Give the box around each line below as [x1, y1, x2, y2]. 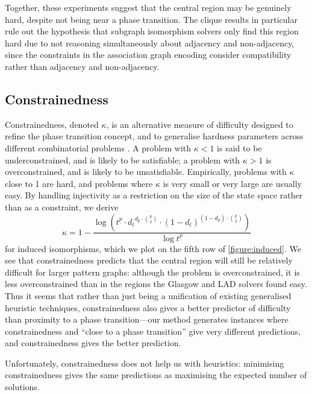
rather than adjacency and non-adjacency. [5, 60, 160, 72]
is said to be [217, 141, 262, 154]
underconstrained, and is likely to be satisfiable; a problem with [5, 153, 240, 166]
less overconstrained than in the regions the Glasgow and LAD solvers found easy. [5, 277, 307, 290]
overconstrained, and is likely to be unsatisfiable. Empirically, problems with [5, 165, 287, 178]
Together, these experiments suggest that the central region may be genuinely [5, 1, 292, 13]
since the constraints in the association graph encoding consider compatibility [5, 48, 292, 61]
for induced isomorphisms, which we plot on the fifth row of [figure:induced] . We [5, 242, 302, 254]
